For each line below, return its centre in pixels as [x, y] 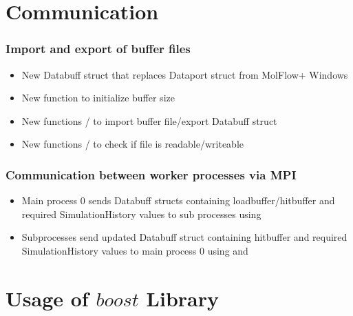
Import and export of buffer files [98, 49]
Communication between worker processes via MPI [151, 174]
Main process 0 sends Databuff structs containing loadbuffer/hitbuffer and [178, 200]
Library [182, 298]
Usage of [47, 298]
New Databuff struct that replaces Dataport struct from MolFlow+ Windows [185, 74]
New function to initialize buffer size [98, 98]
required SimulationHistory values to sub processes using [141, 214]
